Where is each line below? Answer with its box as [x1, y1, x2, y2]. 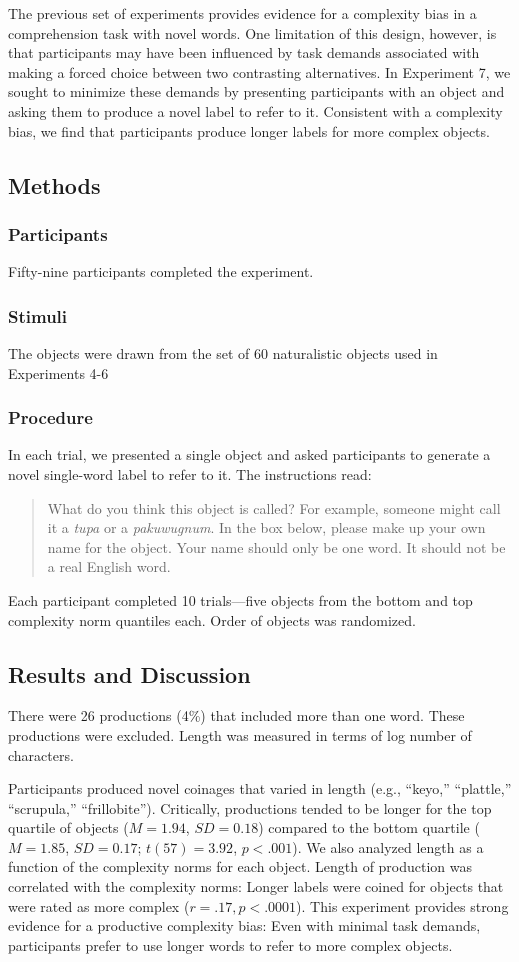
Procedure [8, 405, 93, 430]
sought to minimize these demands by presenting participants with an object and [8, 81, 505, 102]
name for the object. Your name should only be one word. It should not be [47, 536, 506, 557]
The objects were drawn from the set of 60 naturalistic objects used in [8, 342, 438, 363]
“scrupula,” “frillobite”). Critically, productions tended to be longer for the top [8, 797, 492, 818]
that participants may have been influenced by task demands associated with [8, 42, 480, 63]
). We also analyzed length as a [292, 836, 484, 857]
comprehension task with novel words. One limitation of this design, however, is [8, 22, 497, 43]
